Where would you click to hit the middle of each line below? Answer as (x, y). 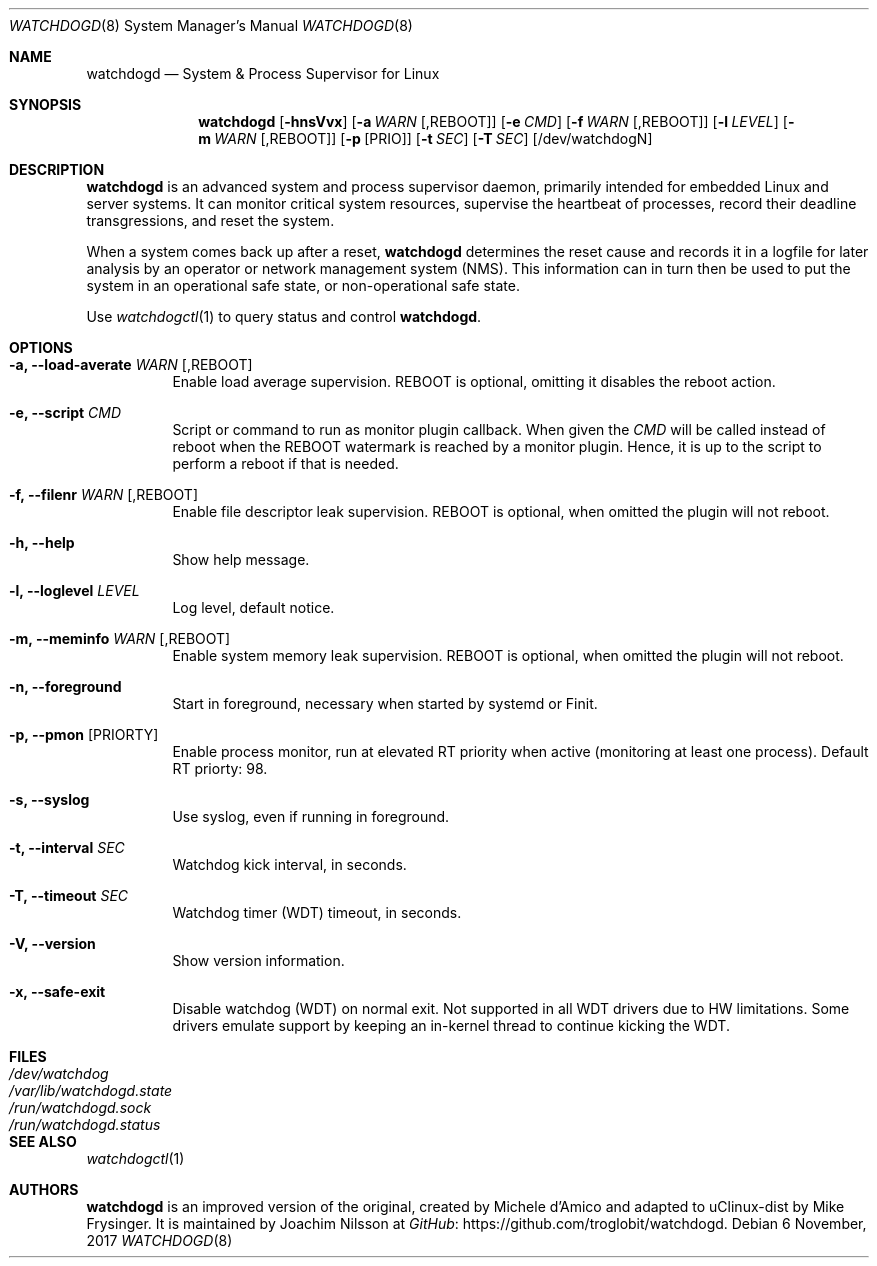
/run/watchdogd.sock (80, 1107)
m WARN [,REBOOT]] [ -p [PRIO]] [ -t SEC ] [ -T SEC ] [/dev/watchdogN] (425, 138)
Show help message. (241, 559)
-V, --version (52, 943)
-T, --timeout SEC (69, 895)
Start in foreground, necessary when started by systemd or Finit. (385, 703)
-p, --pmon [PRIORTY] (84, 734)
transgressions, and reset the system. (210, 220)
